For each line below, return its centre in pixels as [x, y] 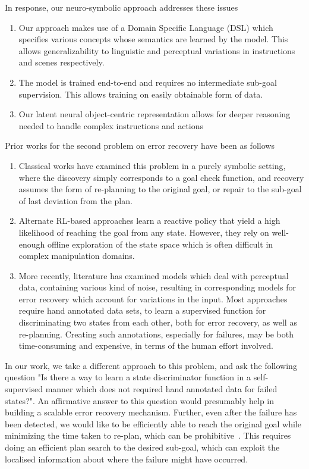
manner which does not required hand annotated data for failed [161, 389]
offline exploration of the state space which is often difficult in [160, 244]
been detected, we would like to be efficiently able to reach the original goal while [153, 423]
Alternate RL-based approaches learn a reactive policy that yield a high [149, 221]
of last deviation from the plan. [75, 200]
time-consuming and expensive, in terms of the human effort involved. [146, 346]
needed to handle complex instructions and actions [111, 125]
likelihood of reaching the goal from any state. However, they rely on [144, 232]
